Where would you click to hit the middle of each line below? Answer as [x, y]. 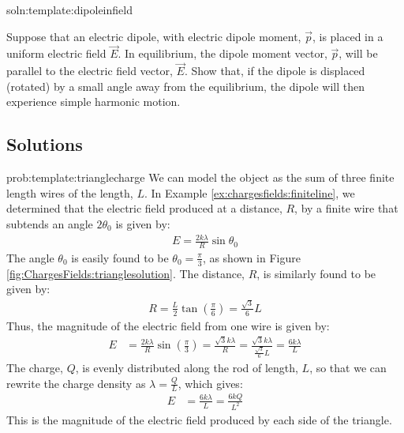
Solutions [45, 144]
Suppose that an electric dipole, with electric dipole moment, [154, 36]
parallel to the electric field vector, [90, 71]
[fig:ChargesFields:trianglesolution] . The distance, [126, 273]
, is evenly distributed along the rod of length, [187, 367]
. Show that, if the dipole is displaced [275, 71]
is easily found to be [120, 257]
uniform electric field [56, 53]
